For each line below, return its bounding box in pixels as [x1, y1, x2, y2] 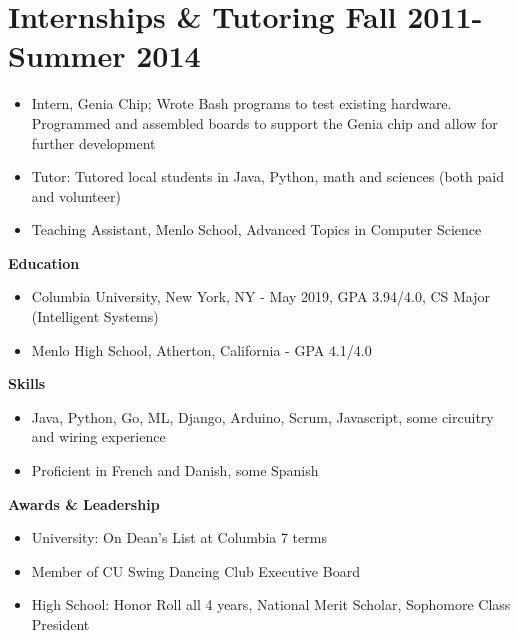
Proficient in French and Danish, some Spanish [31, 460, 319, 481]
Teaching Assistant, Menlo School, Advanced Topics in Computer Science [31, 219, 482, 240]
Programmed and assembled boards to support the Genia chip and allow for [31, 112, 498, 133]
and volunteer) [31, 185, 121, 206]
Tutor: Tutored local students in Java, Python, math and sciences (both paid [31, 166, 504, 187]
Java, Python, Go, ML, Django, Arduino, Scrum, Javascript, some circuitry [31, 406, 494, 427]
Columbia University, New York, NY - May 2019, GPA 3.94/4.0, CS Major [31, 286, 491, 307]
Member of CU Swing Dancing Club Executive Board [31, 560, 360, 581]
